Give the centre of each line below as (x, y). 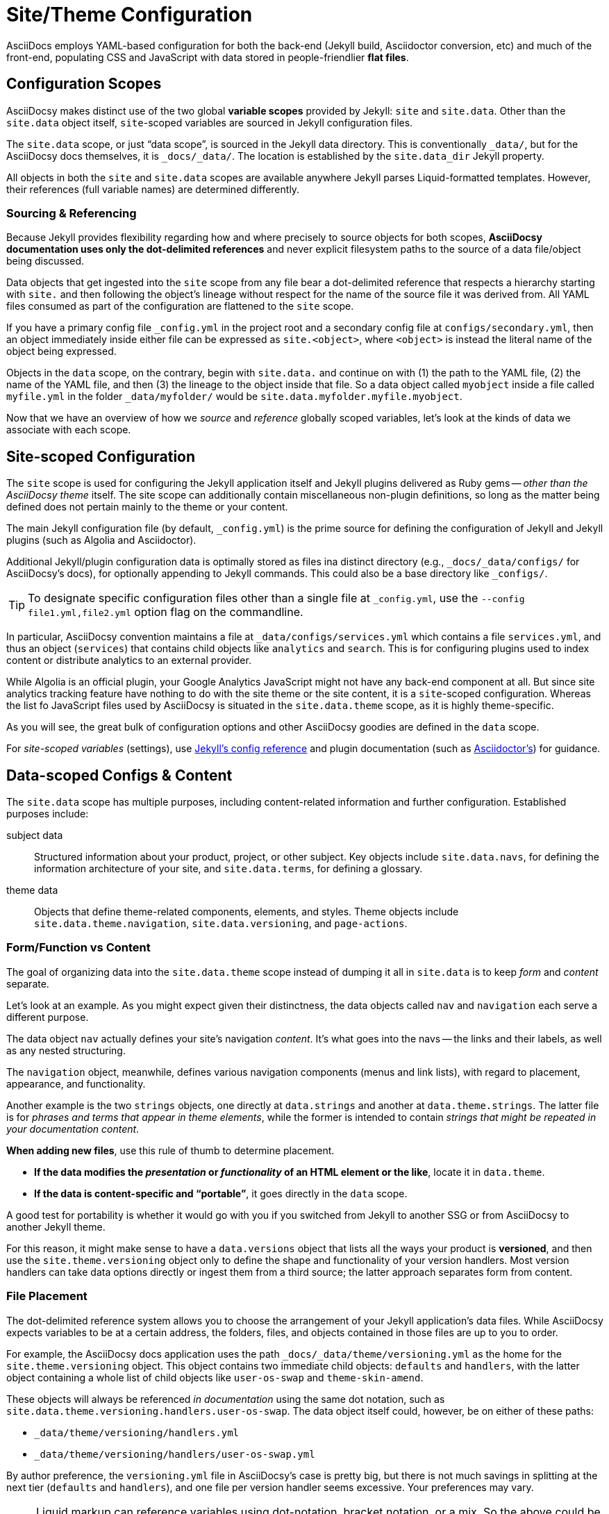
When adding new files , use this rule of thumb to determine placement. (170, 1150)
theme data (32, 890)
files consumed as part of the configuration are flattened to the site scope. (180, 306)
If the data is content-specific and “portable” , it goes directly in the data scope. (221, 1193)
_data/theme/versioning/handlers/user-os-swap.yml (175, 1454)
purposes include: (48, 814)
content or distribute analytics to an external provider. (129, 660)
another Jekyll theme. (56, 1226)
